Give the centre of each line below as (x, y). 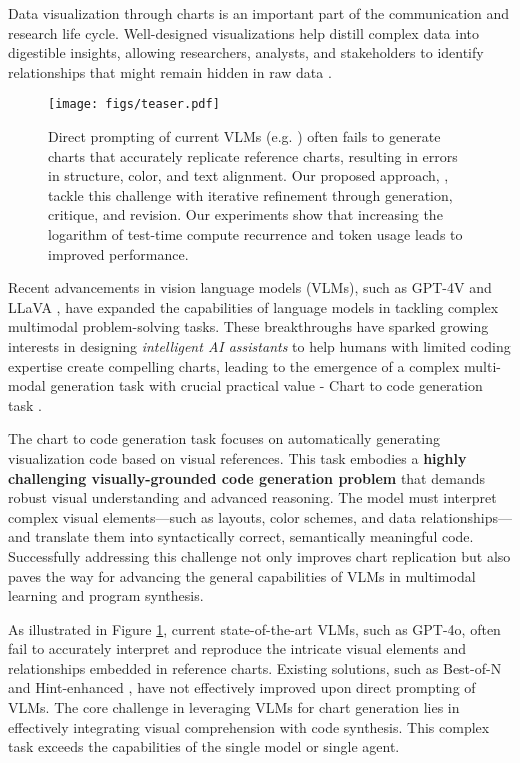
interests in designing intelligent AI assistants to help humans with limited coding (259, 345)
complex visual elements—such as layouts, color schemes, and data (212, 516)
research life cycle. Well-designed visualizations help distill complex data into (244, 32)
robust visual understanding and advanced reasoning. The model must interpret (252, 497)
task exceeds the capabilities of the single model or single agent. (204, 746)
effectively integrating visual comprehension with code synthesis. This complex (249, 726)
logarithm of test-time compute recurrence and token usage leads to (255, 234)
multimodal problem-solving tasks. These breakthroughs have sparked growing (248, 326)
